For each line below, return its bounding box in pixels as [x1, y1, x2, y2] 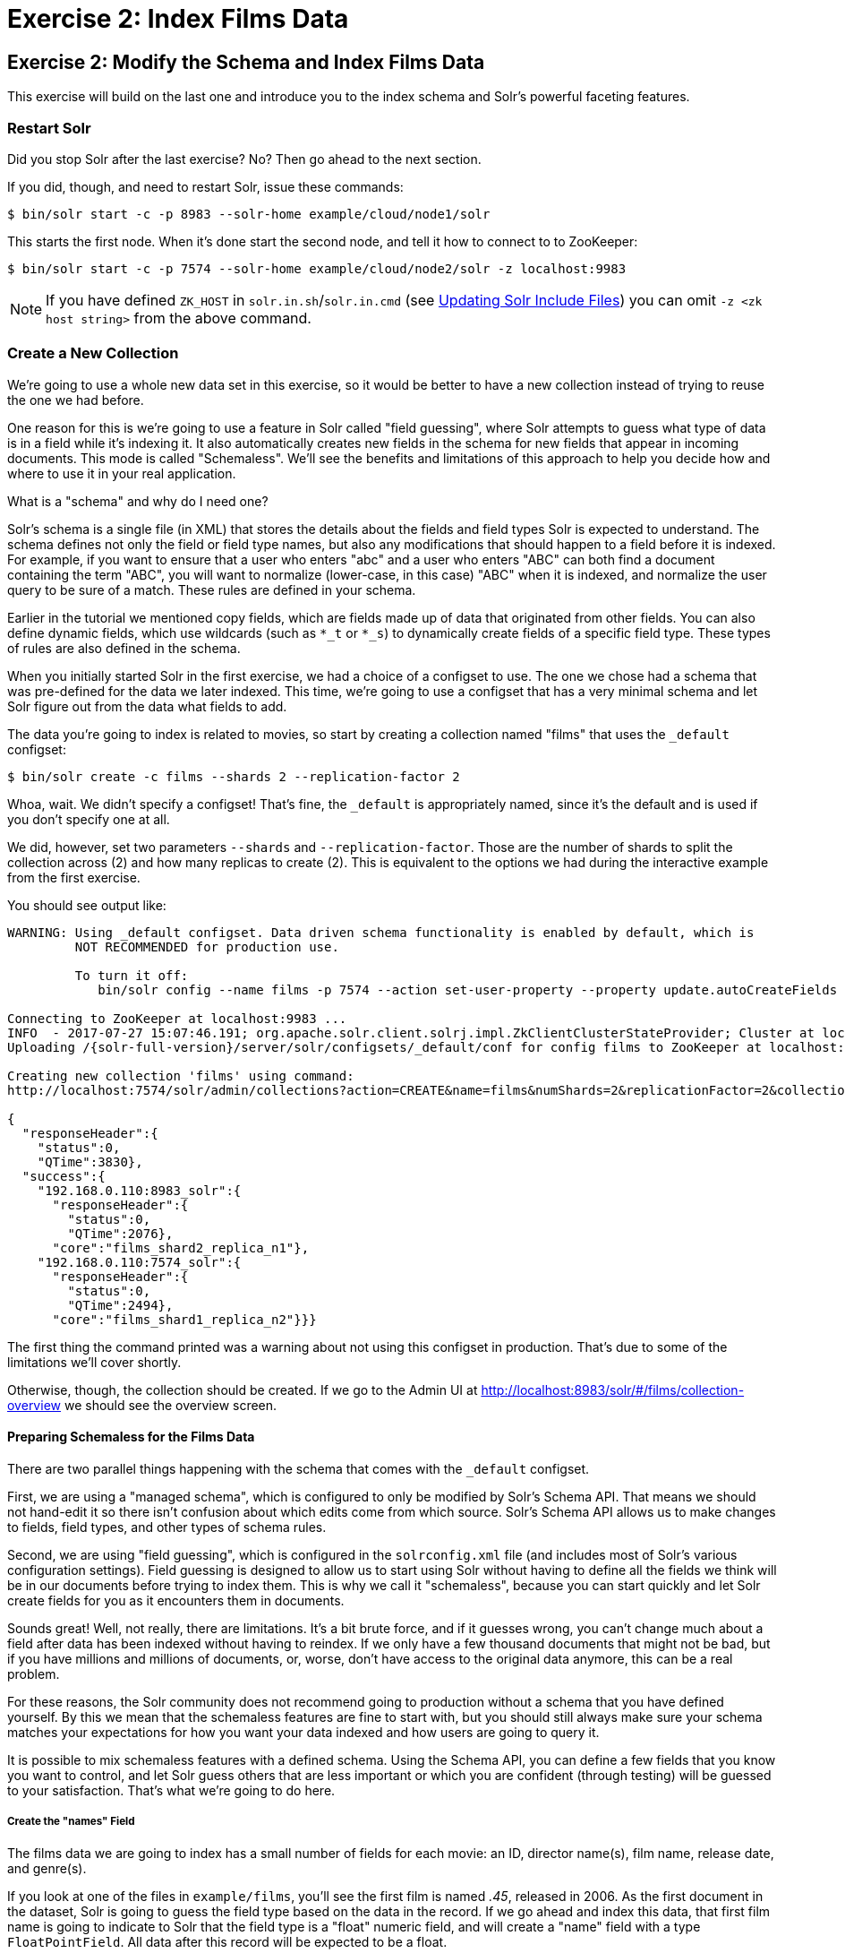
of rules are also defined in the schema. [7, 640, 241, 656]
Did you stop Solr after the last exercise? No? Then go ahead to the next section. [7, 151, 482, 167]
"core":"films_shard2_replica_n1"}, [52, 1240, 310, 1255]
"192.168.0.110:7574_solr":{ [37, 1254, 242, 1269]
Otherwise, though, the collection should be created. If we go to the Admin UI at [7, 1381, 478, 1398]
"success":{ [21, 1168, 106, 1183]
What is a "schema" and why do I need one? [7, 493, 269, 509]
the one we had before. [7, 391, 144, 408]
